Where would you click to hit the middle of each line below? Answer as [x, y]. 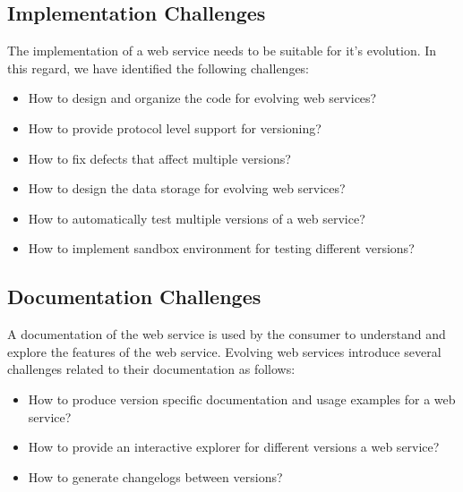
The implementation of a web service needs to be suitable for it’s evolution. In [222, 51]
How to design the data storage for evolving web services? [187, 188]
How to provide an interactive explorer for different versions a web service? [234, 447]
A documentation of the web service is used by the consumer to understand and [227, 334]
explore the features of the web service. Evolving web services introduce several [224, 351]
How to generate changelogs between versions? [155, 476]
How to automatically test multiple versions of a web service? [197, 218]
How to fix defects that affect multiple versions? [159, 158]
